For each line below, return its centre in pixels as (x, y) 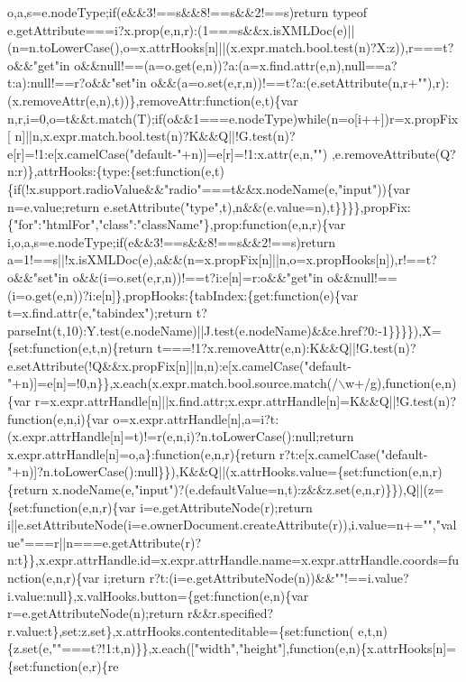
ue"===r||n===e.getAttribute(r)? (105, 542)
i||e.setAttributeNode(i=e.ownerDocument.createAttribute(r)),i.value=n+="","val (232, 525)
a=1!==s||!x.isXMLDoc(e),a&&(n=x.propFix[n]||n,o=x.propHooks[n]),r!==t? (222, 259)
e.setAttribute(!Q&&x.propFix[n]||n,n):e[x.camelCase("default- (179, 365)
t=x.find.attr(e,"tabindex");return (100, 313)
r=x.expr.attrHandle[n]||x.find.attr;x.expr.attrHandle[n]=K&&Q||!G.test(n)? (246, 401)
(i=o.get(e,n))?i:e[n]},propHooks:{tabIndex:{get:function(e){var (183, 295)
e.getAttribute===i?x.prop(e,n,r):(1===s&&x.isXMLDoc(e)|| (181, 29)
